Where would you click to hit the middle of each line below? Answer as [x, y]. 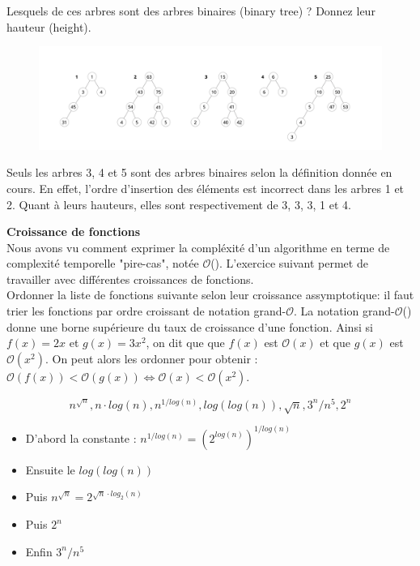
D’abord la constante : [81, 437]
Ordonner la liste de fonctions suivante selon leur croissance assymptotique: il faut [210, 295]
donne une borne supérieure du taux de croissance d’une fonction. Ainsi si [190, 326]
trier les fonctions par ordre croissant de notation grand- [146, 311]
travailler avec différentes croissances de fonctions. [130, 279]
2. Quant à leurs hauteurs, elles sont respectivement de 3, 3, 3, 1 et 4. [179, 204]
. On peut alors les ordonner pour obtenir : [151, 358]
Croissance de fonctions [73, 232]
